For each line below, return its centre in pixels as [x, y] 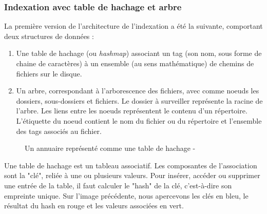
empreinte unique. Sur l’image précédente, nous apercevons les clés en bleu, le [126, 195]
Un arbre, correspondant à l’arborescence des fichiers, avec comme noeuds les [138, 91]
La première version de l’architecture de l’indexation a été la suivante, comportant [133, 26]
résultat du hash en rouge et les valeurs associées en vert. [94, 206]
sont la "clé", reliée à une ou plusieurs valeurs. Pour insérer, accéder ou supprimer [132, 175]
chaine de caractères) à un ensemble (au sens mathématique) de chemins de [135, 63]
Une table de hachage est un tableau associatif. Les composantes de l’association [131, 165]
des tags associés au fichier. [59, 131]
